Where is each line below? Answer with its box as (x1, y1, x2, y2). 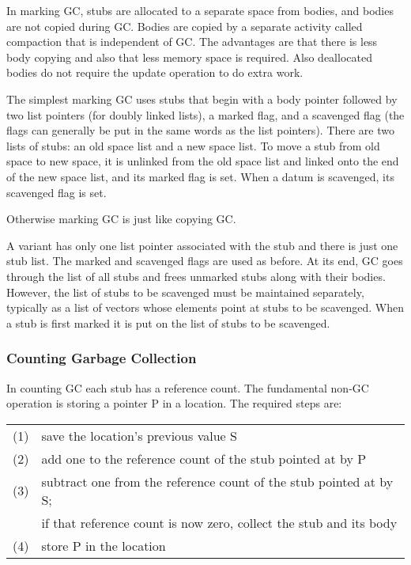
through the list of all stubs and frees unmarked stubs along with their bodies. (6, 267, 386, 284)
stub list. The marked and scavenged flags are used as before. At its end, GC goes (6, 252, 403, 269)
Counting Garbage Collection (6, 348, 197, 368)
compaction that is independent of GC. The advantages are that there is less (6, 33, 378, 50)
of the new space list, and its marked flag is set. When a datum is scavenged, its (6, 168, 394, 184)
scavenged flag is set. (6, 184, 107, 200)
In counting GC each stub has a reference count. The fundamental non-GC (6, 379, 369, 396)
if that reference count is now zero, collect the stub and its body (41, 513, 398, 532)
